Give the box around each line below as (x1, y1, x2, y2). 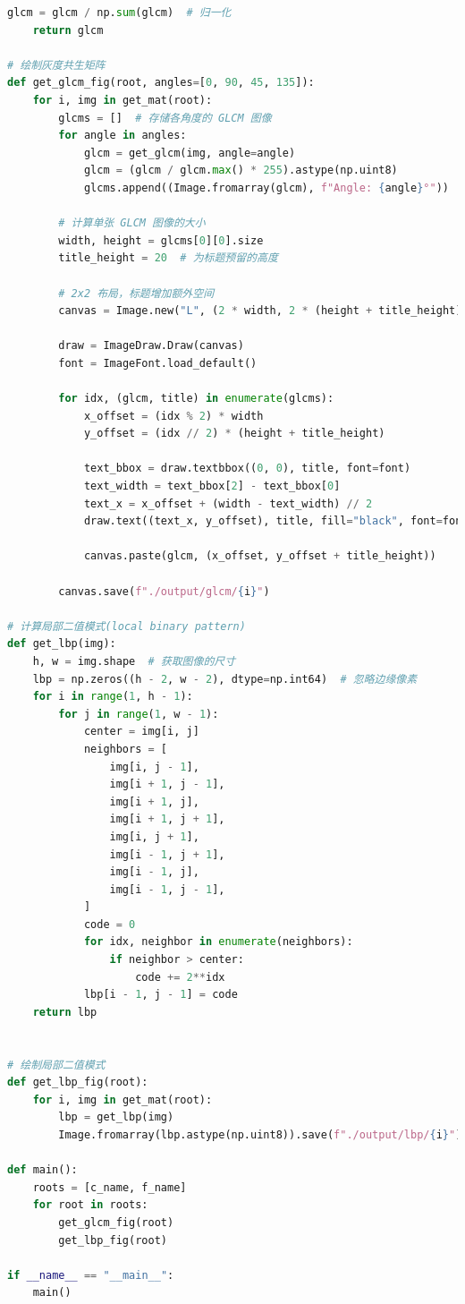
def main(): (7, 1163, 78, 1177)
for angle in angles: (58, 129, 187, 142)
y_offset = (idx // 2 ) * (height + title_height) (83, 427, 385, 440)
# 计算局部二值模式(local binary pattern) (7, 619, 246, 633)
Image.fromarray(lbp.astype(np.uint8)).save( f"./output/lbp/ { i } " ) (58, 1129, 462, 1141)
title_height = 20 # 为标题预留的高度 (58, 251, 278, 265)
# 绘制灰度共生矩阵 (7, 58, 106, 72)
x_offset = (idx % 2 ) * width (83, 409, 264, 422)
